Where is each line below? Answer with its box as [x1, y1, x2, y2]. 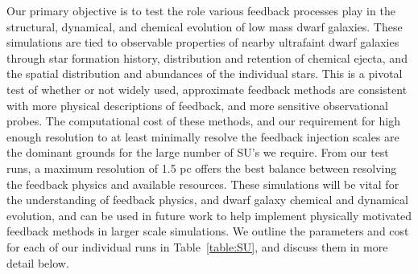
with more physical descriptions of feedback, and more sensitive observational [6, 96, 388, 113]
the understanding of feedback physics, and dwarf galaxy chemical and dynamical [6, 191, 408, 208]
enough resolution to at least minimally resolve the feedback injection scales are [6, 128, 399, 145]
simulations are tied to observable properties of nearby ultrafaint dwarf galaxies [6, 34, 399, 51]
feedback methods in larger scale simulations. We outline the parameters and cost [6, 223, 409, 239]
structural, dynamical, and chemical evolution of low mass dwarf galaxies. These [6, 18, 403, 35]
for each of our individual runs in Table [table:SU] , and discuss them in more [6, 238, 388, 255]
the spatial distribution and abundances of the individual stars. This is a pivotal [6, 65, 403, 82]
